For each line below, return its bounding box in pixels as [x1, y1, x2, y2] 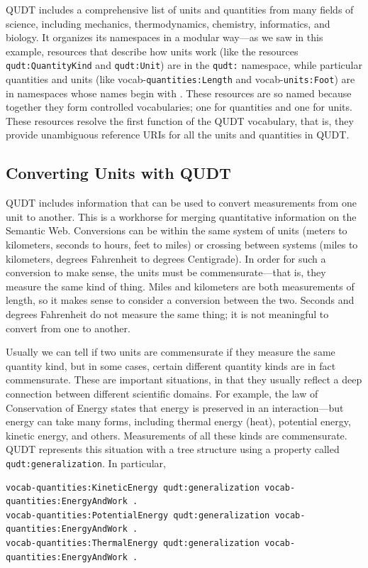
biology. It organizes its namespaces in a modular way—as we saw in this [6, 30, 323, 45]
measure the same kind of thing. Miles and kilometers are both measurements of [6, 278, 355, 293]
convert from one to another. [6, 320, 130, 335]
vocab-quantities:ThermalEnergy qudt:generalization [6, 537, 260, 548]
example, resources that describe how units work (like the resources [6, 43, 299, 58]
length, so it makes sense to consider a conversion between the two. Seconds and [6, 293, 355, 307]
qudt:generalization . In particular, [6, 455, 166, 470]
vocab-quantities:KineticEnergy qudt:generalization [6, 482, 260, 493]
